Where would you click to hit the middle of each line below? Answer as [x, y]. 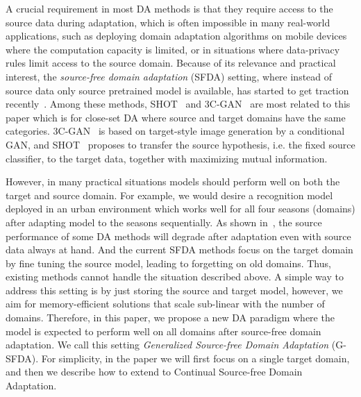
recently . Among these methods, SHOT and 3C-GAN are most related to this [178, 104]
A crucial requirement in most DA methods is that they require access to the [169, 8]
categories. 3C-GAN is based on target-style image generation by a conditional [175, 131]
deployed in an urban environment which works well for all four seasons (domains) [180, 209]
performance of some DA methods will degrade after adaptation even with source [178, 236]
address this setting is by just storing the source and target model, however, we [174, 290]
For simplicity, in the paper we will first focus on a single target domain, [195, 358]
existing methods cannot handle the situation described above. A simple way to [175, 277]
